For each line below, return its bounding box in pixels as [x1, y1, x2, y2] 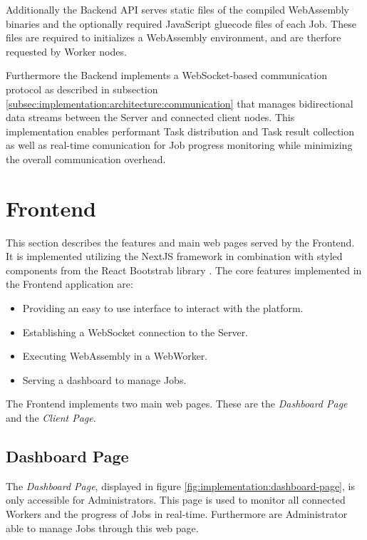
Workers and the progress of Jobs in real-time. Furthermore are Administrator [6, 506, 348, 521]
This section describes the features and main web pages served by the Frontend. [6, 234, 355, 249]
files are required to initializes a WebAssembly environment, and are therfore [6, 30, 341, 45]
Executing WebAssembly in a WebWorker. [22, 348, 208, 363]
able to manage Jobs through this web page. [6, 520, 199, 535]
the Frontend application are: [6, 276, 133, 291]
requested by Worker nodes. [6, 43, 127, 58]
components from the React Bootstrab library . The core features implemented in [6, 262, 362, 277]
